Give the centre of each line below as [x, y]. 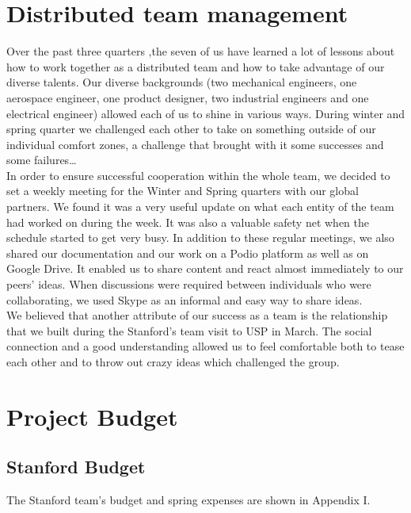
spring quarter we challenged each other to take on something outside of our [191, 129]
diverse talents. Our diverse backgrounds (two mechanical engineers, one [182, 82]
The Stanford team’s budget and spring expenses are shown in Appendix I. [188, 500]
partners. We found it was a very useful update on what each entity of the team [200, 207]
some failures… [42, 160]
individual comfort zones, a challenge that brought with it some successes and [195, 144]
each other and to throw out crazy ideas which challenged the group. [173, 362]
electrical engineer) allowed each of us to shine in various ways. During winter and [206, 113]
